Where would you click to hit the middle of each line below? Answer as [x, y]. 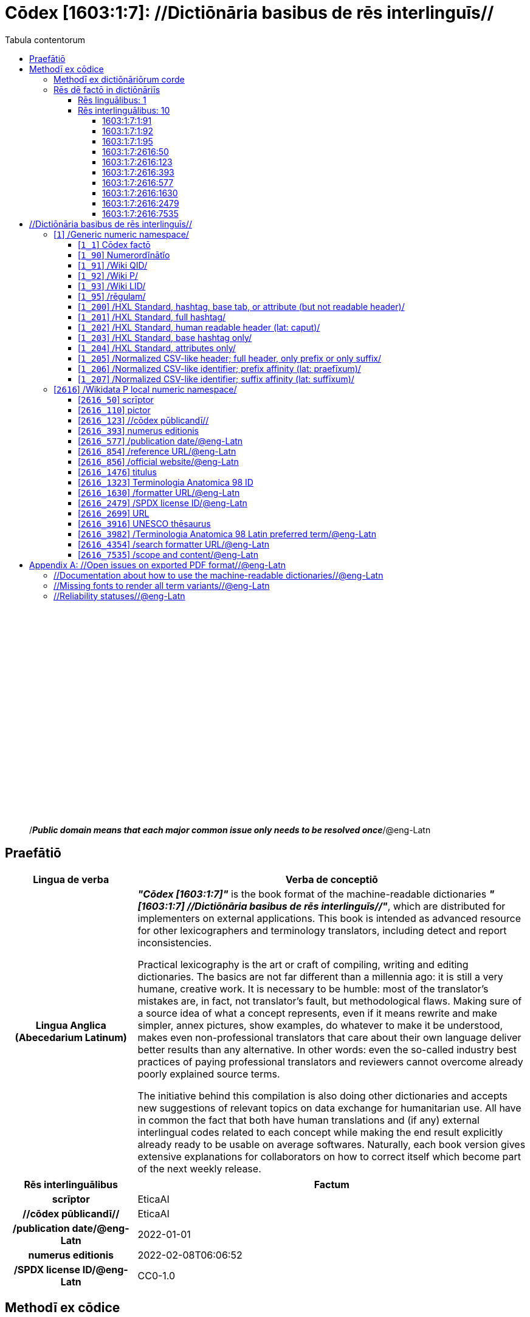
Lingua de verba [71, 879]
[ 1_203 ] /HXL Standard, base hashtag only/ [165, 337]
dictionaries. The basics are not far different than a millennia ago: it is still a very [320, 976]
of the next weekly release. [199, 1168]
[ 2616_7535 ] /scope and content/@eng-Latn [168, 554]
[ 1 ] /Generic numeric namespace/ [121, 234]
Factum [332, 1184]
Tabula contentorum [45, 40]
